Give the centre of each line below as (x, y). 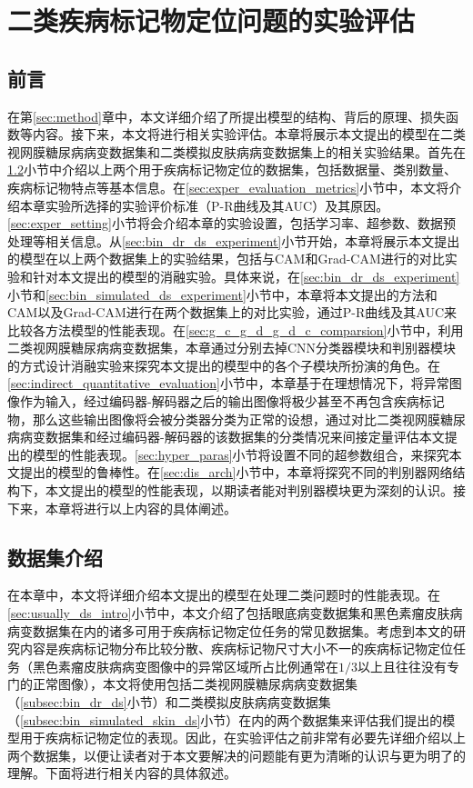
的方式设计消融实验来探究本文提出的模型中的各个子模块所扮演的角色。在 (224, 365)
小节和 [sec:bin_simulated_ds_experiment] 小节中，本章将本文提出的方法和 (222, 294)
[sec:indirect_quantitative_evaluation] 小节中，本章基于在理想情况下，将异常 (228, 383)
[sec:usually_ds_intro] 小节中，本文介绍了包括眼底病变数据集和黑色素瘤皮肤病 (235, 613)
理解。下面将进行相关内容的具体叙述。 (122, 773)
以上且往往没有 (402, 666)
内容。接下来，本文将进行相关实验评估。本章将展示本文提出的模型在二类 (249, 134)
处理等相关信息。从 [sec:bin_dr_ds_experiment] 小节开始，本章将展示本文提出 (234, 240)
